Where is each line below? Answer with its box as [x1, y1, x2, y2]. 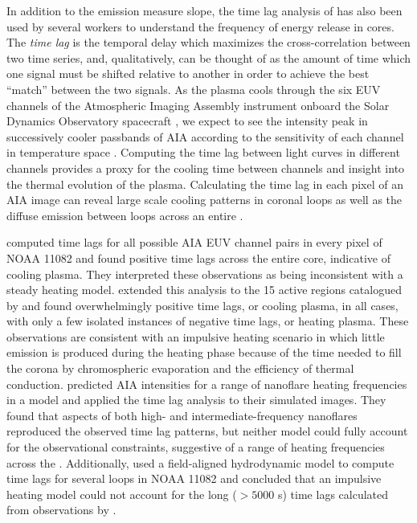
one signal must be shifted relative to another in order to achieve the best [6, 65, 370, 82]
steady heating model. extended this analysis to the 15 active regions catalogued [6, 281, 402, 298]
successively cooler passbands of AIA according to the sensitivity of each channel [6, 128, 404, 145]
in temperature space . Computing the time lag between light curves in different [6, 144, 400, 161]
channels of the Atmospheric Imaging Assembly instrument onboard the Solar [6, 96, 390, 113]
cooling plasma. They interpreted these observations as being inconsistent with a [6, 265, 403, 282]
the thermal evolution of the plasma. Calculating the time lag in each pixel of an [6, 175, 404, 192]
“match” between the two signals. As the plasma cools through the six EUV [6, 80, 381, 97]
